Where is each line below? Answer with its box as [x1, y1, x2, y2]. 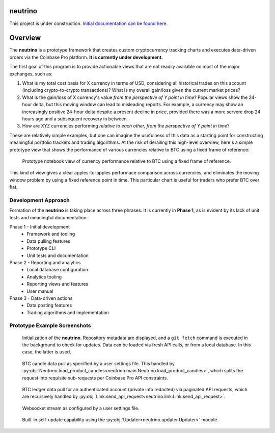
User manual [26, 288, 53, 294]
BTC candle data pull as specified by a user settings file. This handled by [22, 360, 175, 367]
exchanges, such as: [9, 70, 53, 77]
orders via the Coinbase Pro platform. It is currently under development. [9, 54, 163, 60]
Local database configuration [26, 267, 89, 273]
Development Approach [9, 196, 70, 203]
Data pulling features [26, 238, 71, 244]
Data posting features [26, 302, 72, 309]
